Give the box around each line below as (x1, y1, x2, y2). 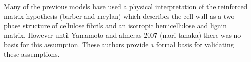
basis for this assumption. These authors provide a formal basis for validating (4, 39, 234, 49)
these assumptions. (4, 48, 60, 59)
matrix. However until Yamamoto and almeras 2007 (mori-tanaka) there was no (4, 30, 241, 40)
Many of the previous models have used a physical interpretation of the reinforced (4, 1, 248, 11)
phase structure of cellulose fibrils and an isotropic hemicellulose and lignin (4, 20, 227, 31)
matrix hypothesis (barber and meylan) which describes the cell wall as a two (4, 11, 234, 21)
